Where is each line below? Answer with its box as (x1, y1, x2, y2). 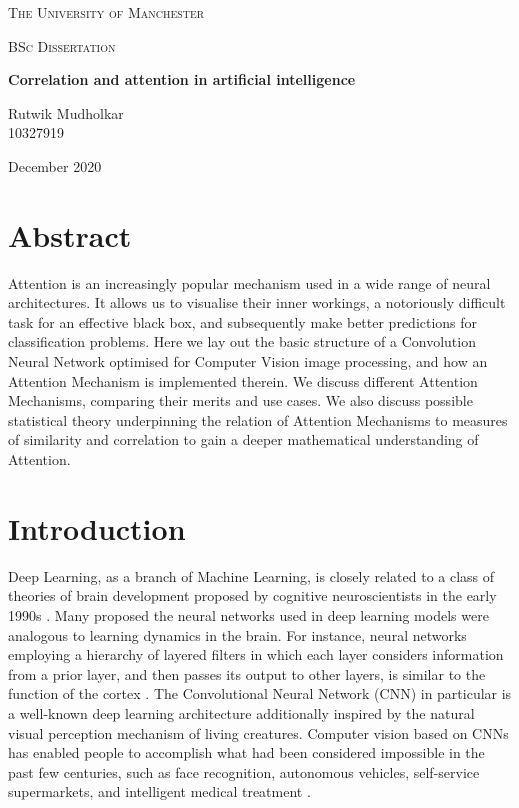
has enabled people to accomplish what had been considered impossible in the (8, 742, 485, 763)
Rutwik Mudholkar (8, 102, 124, 123)
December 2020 (8, 155, 102, 176)
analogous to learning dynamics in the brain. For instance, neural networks (8, 624, 467, 645)
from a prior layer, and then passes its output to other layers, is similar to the (8, 663, 486, 684)
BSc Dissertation (8, 35, 116, 56)
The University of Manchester (8, 2, 205, 22)
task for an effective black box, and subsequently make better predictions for (8, 311, 478, 332)
